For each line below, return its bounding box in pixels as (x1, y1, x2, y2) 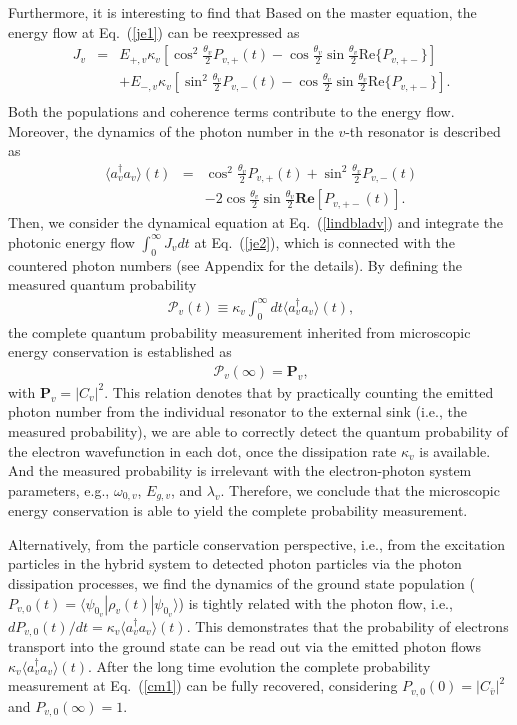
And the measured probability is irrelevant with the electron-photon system (8, 460, 472, 481)
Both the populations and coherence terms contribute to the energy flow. (8, 101, 455, 122)
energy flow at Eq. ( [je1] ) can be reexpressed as (8, 21, 300, 42)
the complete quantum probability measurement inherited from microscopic (8, 321, 471, 342)
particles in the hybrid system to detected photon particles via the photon (8, 553, 462, 574)
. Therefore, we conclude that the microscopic (220, 479, 500, 500)
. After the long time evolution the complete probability (87, 655, 431, 676)
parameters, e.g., (8, 479, 110, 500)
